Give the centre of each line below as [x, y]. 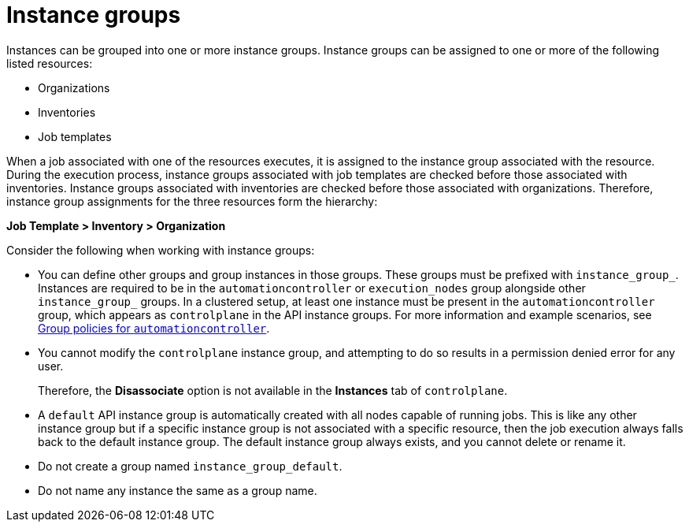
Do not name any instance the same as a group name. [178, 490]
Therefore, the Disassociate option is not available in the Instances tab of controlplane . [273, 390]
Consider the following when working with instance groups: [161, 250]
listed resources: [50, 63]
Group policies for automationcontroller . [154, 328]
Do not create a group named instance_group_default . [190, 466]
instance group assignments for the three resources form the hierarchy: [192, 201]
